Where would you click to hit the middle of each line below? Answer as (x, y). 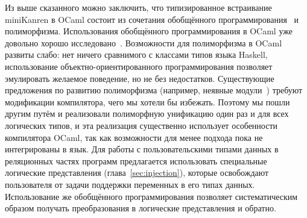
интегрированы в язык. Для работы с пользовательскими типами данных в (142, 149)
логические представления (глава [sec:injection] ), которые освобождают (137, 173)
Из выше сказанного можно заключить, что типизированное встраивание (138, 7)
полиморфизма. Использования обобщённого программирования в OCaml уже (149, 31)
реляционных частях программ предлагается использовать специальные (136, 160)
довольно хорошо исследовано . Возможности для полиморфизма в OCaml (144, 42)
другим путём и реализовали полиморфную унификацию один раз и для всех (147, 114)
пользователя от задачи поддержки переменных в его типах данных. (130, 184)
